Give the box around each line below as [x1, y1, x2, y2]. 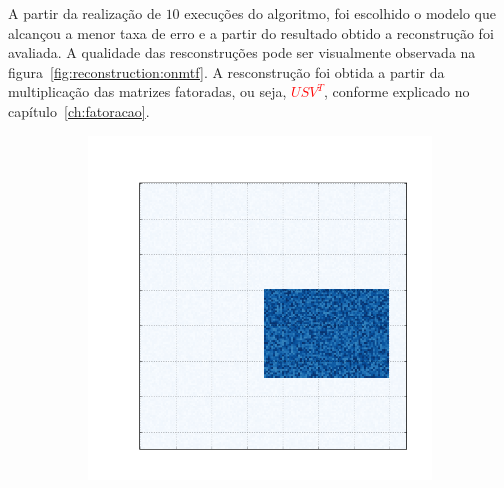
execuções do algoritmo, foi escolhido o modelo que [184, 3, 496, 23]
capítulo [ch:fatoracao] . [8, 100, 150, 121]
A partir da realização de [8, 3, 161, 23]
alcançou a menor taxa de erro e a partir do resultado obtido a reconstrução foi [8, 22, 494, 43]
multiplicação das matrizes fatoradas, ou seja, [8, 81, 287, 102]
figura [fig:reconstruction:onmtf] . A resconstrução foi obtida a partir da [8, 61, 445, 82]
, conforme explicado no [323, 81, 470, 102]
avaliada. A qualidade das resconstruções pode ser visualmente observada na [8, 42, 476, 63]
